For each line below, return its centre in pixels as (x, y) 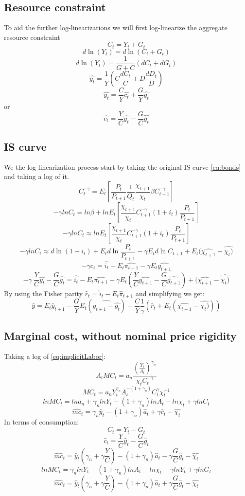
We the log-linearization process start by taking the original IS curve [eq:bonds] (122, 167)
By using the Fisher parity (44, 293)
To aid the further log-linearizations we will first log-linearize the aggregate (116, 27)
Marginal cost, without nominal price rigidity (120, 336)
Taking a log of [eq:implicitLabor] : (55, 356)
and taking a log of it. (36, 176)
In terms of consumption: (42, 422)
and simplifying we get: (170, 293)
